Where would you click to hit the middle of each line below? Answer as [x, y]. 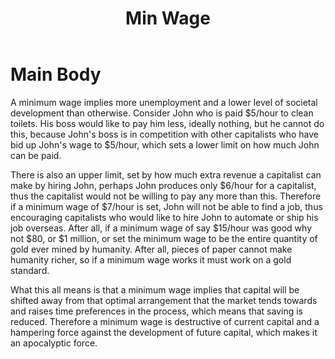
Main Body [56, 74]
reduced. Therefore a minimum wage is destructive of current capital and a [165, 321]
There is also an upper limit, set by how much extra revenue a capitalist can [166, 174]
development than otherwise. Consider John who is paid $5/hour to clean [162, 113]
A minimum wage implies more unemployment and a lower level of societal [164, 102]
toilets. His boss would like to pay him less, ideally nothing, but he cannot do [167, 123]
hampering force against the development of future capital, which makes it [164, 332]
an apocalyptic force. [54, 343]
